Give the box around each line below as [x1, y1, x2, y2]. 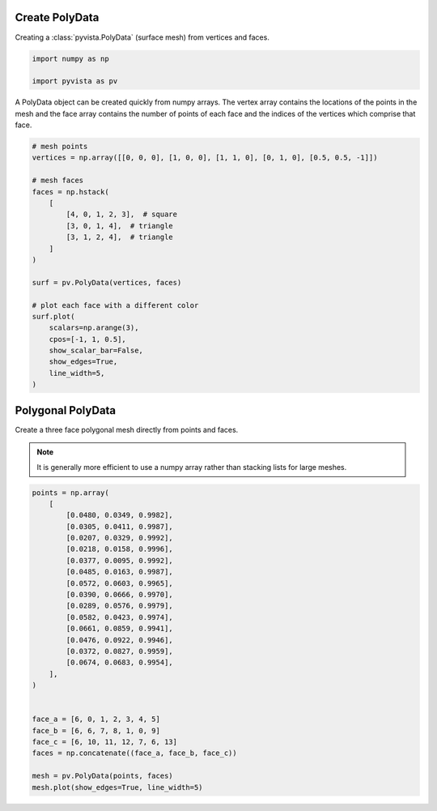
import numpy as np [32, 53, 109, 63]
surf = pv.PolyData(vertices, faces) [32, 278, 182, 287]
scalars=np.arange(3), [49, 323, 139, 332]
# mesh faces [32, 176, 84, 186]
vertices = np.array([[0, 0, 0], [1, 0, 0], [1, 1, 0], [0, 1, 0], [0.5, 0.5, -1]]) [32, 153, 378, 162]
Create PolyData [15, 11, 100, 24]
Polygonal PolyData [15, 403, 117, 417]
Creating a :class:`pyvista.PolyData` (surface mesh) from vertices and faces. [15, 32, 270, 42]
